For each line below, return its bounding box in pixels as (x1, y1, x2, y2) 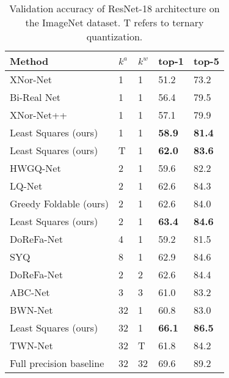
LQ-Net (10, 179, 43, 193)
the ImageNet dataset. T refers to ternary (25, 15, 204, 29)
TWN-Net (10, 338, 53, 352)
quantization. (86, 29, 143, 43)
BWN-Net (10, 303, 53, 317)
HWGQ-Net (10, 161, 61, 175)
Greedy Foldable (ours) (10, 196, 109, 210)
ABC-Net (10, 285, 50, 299)
